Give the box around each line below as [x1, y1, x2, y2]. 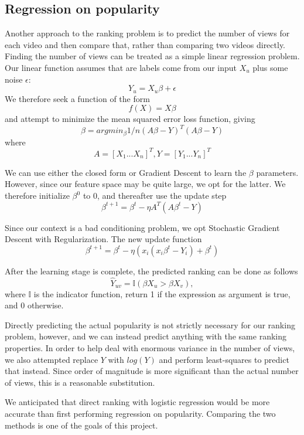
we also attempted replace [5, 353, 98, 365]
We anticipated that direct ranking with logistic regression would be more [5, 396, 270, 408]
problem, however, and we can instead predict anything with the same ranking [5, 330, 286, 342]
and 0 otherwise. [5, 299, 64, 311]
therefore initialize [5, 189, 70, 202]
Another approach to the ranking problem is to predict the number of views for [5, 27, 290, 39]
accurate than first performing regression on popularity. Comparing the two [5, 407, 276, 419]
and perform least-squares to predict [159, 353, 289, 365]
